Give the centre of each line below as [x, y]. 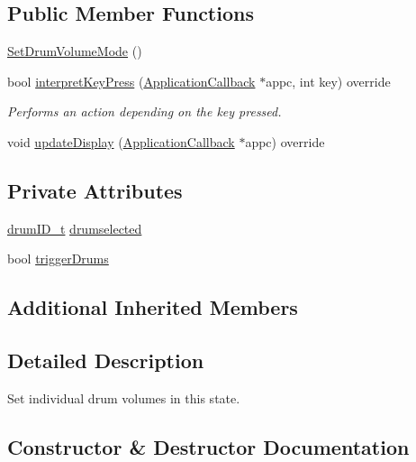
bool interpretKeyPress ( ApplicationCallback [131, 81]
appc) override [285, 141]
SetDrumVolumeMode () [75, 51]
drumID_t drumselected [75, 228]
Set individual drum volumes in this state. [124, 397]
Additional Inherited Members [153, 307]
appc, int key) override [328, 81]
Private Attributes [95, 190]
